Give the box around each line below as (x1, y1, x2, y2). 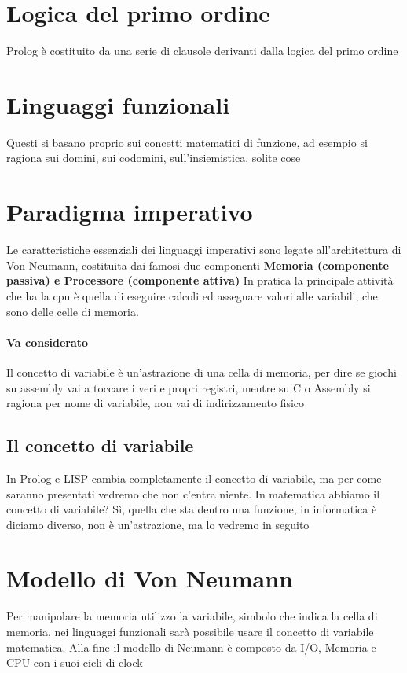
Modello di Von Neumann (6, 562, 293, 594)
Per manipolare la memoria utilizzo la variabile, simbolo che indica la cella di (6, 608, 378, 624)
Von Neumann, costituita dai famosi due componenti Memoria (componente (6, 256, 389, 273)
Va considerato (6, 333, 89, 350)
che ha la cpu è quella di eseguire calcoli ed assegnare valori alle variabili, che (6, 287, 378, 303)
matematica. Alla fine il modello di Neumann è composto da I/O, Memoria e (6, 638, 376, 655)
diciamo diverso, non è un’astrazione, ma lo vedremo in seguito (6, 516, 310, 532)
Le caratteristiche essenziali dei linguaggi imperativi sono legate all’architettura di (6, 241, 401, 258)
